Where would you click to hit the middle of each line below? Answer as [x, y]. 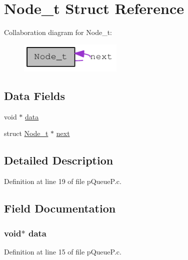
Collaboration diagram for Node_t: [58, 32]
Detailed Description [59, 160]
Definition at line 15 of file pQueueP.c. [63, 251]
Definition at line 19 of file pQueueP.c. [63, 181]
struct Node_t [26, 133]
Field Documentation [60, 208]
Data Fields [35, 95]
